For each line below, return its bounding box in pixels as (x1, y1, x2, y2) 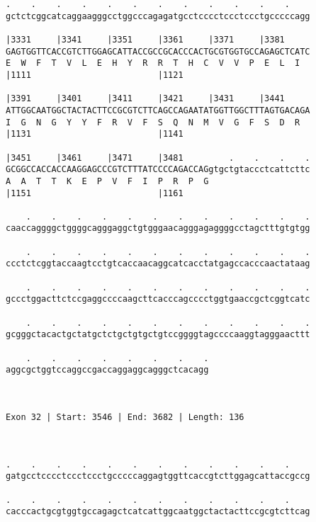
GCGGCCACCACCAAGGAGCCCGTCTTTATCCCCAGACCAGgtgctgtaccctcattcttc (6, 164, 310, 175)
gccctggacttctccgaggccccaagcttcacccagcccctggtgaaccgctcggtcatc (6, 294, 310, 305)
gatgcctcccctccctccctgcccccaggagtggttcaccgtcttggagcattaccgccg (6, 471, 310, 482)
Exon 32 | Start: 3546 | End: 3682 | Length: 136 (6, 412, 244, 422)
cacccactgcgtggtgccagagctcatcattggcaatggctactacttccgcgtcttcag (6, 506, 310, 517)
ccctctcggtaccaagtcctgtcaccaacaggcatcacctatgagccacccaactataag (6, 259, 310, 269)
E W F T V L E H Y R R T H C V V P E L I (6, 58, 300, 69)
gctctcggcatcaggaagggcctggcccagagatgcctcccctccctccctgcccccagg (6, 11, 310, 21)
